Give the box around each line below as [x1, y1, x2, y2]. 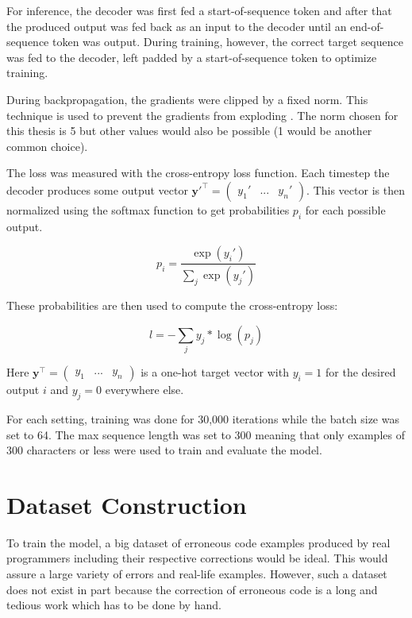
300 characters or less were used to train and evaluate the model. [6, 442, 322, 458]
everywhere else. [105, 381, 184, 398]
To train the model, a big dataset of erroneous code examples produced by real [6, 534, 391, 550]
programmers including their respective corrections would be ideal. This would [6, 550, 388, 566]
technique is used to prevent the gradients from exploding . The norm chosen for [6, 106, 399, 123]
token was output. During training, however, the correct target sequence [52, 33, 403, 50]
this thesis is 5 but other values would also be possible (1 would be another [6, 122, 372, 139]
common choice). [6, 137, 88, 154]
